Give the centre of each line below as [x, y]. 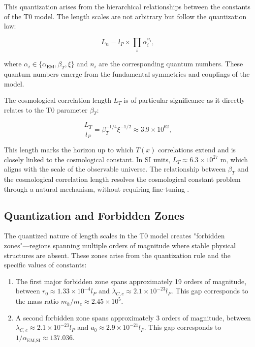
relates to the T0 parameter [46, 109]
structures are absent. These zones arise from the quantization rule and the [117, 255]
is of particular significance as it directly [184, 100]
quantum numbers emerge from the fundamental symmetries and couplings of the [127, 73]
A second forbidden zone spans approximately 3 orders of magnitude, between [133, 317]
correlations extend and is [197, 149]
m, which [234, 159]
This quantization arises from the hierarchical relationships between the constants [127, 6]
